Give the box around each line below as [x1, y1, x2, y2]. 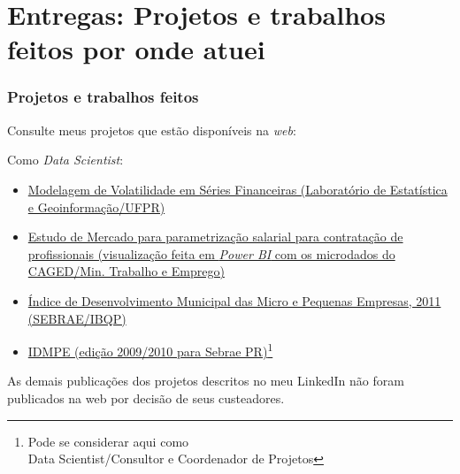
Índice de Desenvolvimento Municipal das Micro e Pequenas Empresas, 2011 [27, 291, 441, 310]
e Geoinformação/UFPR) [27, 197, 165, 216]
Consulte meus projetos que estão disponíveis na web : [7, 120, 296, 139]
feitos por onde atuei [7, 31, 265, 67]
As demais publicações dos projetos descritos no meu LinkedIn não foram [7, 371, 404, 390]
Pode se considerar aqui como [27, 432, 189, 450]
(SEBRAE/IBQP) [27, 309, 126, 327]
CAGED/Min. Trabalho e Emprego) [27, 262, 225, 280]
